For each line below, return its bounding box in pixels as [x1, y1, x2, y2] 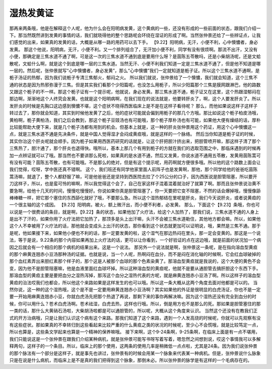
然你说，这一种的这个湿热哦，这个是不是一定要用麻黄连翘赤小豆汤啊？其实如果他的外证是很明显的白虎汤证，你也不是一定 [9, 287, 261, 292]
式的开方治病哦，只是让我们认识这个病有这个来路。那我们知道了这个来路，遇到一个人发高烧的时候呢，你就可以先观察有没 [9, 314, 261, 321]
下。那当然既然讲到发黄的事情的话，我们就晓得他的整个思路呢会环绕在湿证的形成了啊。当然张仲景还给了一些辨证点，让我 [9, 32, 261, 38]
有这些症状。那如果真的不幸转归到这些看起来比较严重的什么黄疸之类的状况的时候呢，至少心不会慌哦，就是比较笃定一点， [9, 322, 261, 328]
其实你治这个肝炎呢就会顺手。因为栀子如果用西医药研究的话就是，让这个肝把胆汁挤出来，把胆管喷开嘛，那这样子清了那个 [9, 138, 261, 144]
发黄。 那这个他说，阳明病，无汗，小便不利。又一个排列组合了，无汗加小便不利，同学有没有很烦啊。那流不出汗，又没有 [9, 46, 258, 52]
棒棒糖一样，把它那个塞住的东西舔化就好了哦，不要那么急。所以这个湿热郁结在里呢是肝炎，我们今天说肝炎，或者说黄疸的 [9, 194, 261, 200]
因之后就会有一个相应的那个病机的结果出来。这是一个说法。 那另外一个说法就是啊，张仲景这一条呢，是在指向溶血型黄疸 [9, 244, 258, 250]
